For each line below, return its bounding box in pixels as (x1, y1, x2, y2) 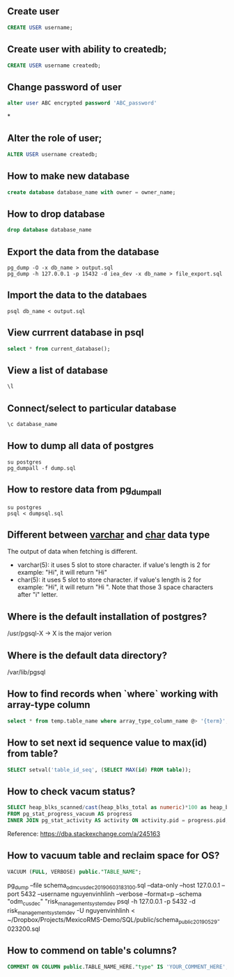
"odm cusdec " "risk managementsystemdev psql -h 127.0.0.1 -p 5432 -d (7, 898, 196, 907)
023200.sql (7, 924, 40, 933)
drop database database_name (7, 227, 92, 234)
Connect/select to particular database (7, 402, 177, 414)
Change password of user (7, 81, 122, 93)
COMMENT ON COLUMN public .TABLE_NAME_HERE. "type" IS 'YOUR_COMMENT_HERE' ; (7, 963, 229, 970)
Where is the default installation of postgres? (7, 610, 208, 623)
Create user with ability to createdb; (7, 43, 167, 55)
